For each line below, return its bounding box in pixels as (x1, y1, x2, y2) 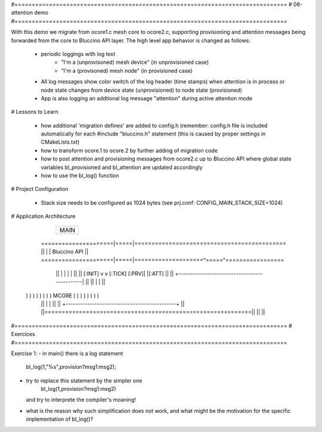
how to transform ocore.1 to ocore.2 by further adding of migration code (41, 147, 218, 154)
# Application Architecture (11, 212, 76, 220)
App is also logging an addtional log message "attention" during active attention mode (41, 94, 253, 101)
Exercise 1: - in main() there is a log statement (11, 350, 123, 357)
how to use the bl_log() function (41, 172, 119, 179)
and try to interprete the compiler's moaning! (26, 396, 137, 403)
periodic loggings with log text (41, 50, 116, 57)
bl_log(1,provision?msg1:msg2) (41, 385, 116, 393)
